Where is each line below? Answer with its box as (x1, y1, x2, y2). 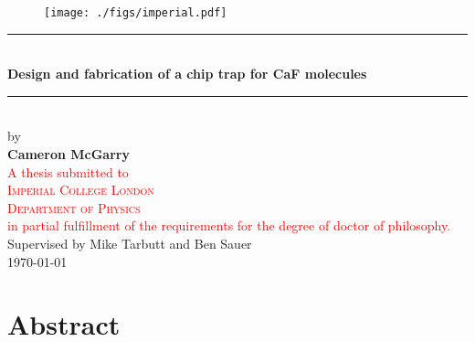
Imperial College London (7, 180, 154, 199)
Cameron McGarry (7, 144, 130, 164)
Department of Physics (7, 198, 141, 217)
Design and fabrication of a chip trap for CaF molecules (7, 64, 367, 83)
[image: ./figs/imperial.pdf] (44, 6, 227, 19)
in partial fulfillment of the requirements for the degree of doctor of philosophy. (7, 216, 451, 235)
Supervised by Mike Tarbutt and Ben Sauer (7, 234, 252, 252)
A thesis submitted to (7, 162, 129, 181)
